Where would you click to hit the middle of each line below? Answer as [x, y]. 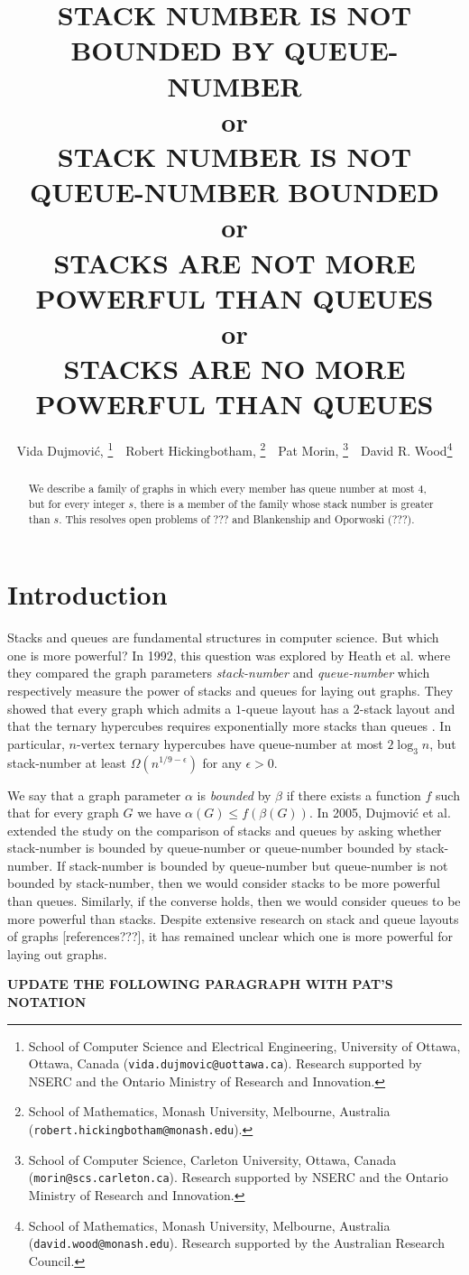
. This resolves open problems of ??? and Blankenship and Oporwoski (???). [237, 518]
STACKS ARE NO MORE [234, 369]
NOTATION [47, 1002]
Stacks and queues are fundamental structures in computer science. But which [223, 637]
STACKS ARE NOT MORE [234, 262]
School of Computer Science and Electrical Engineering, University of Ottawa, [244, 1045]
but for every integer [77, 503]
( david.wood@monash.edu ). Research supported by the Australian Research [236, 1243]
